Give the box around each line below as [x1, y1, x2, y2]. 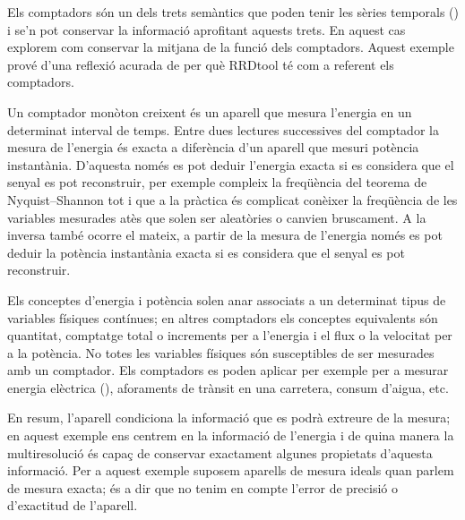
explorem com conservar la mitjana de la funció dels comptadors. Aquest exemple [7, 38, 454, 56]
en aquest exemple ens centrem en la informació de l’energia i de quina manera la [7, 426, 454, 445]
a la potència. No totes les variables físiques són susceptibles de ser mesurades [7, 343, 435, 362]
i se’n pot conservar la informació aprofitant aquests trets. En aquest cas [7, 20, 406, 38]
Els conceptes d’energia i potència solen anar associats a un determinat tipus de [7, 290, 446, 309]
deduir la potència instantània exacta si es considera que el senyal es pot [7, 243, 405, 261]
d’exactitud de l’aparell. [7, 496, 138, 515]
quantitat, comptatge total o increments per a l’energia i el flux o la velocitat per [7, 326, 452, 345]
